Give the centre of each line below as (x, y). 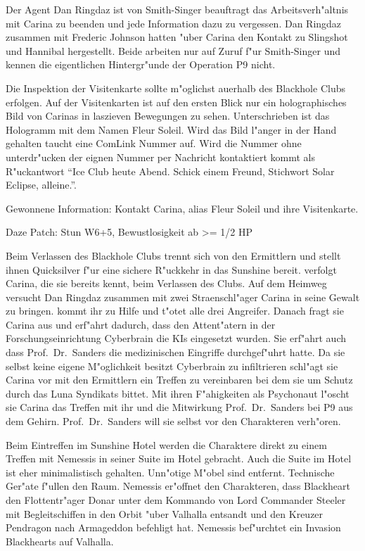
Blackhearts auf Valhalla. (60, 541)
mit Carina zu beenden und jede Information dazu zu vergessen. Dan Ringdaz (174, 23)
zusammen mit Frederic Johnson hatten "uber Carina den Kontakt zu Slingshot (177, 37)
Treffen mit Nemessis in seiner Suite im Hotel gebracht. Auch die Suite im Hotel (179, 458)
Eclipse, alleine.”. (41, 185)
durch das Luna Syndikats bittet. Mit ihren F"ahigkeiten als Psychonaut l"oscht (178, 393)
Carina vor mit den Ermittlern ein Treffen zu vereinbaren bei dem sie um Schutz (179, 380)
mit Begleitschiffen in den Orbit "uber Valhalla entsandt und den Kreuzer (165, 513)
